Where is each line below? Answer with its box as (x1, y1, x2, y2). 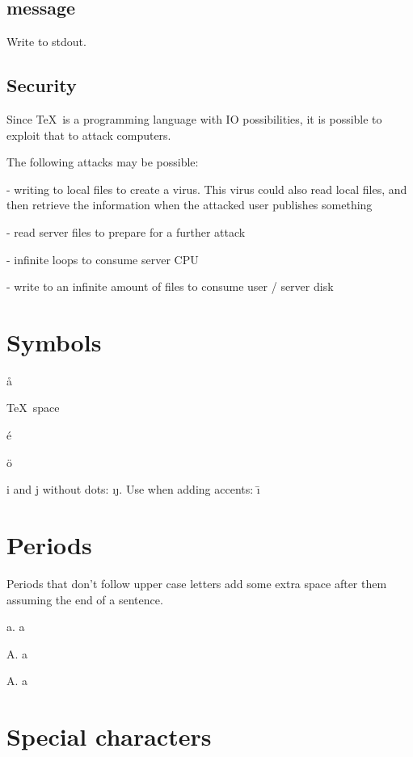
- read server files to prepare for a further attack (6, 223, 246, 240)
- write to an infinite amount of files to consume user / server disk (6, 278, 334, 295)
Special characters (6, 720, 212, 753)
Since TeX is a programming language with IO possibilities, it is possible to (6, 111, 382, 127)
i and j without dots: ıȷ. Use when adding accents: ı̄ (6, 481, 260, 498)
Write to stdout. (6, 33, 86, 50)
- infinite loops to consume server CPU (6, 250, 199, 267)
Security (6, 73, 77, 98)
